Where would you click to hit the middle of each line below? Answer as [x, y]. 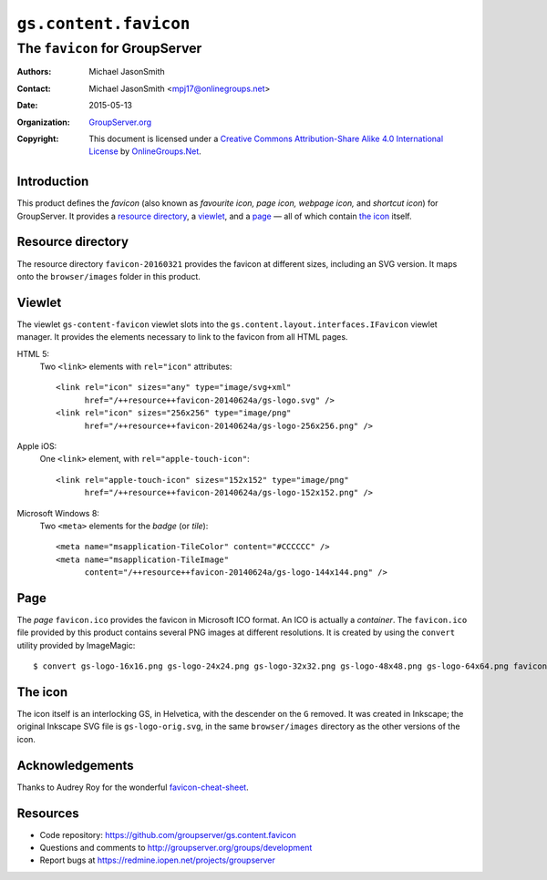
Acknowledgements [75, 765]
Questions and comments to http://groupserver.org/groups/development [176, 848]
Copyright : [38, 138]
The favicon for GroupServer [109, 48]
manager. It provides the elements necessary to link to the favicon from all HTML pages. [182, 337]
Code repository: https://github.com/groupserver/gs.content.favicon [168, 834]
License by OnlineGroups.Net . [145, 151]
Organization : [43, 122]
